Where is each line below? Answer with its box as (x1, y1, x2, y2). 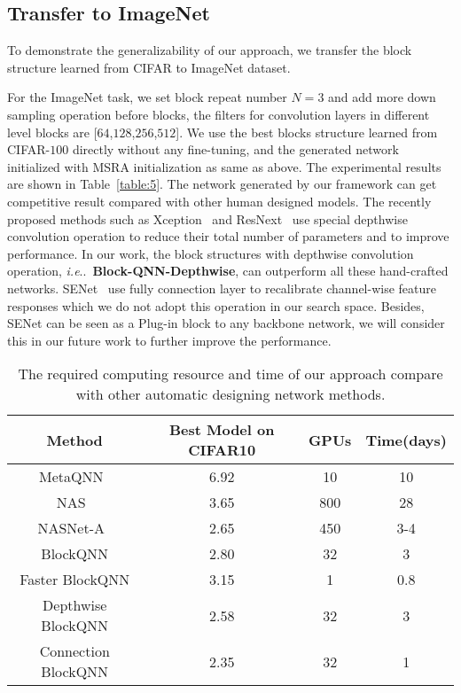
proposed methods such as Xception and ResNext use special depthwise (7, 209, 408, 228)
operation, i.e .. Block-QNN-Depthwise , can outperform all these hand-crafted (7, 261, 449, 280)
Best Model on (168, 419, 275, 440)
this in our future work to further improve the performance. (7, 331, 332, 349)
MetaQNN (39, 466, 104, 487)
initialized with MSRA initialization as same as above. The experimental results (7, 157, 441, 175)
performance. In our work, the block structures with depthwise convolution (7, 244, 414, 262)
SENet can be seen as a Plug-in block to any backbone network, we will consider (7, 314, 445, 332)
